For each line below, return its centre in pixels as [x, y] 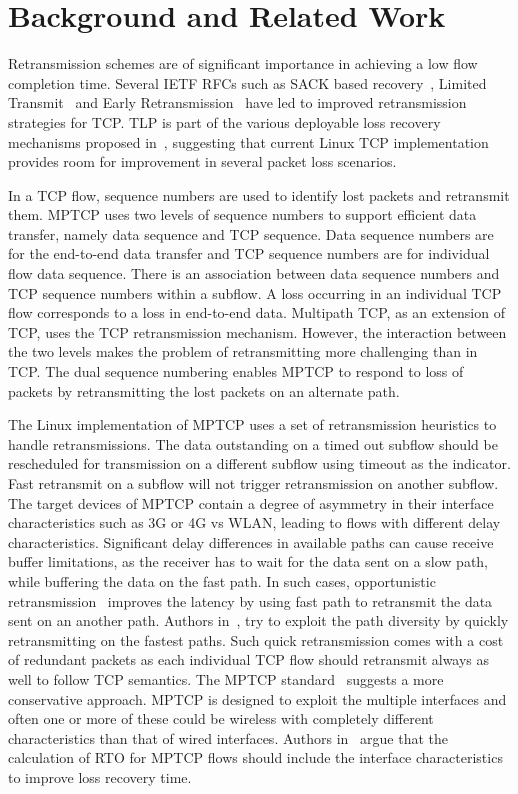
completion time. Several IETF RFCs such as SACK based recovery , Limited [247, 82]
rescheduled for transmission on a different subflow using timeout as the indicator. [259, 463]
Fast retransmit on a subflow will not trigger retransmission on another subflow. [253, 483]
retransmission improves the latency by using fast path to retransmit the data [250, 600]
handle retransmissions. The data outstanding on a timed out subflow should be [253, 443]
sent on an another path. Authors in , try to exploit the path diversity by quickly [258, 620]
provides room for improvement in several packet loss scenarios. [202, 161]
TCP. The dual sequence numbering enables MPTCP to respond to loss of [236, 371]
